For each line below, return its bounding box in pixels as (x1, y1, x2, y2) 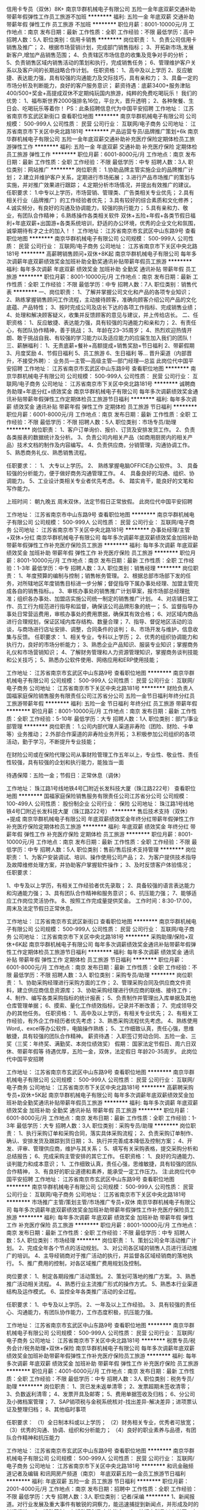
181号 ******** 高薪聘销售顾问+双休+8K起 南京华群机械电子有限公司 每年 (6, 250, 192, 257)
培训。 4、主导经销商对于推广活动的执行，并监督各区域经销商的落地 (16, 1252, 188, 1259)
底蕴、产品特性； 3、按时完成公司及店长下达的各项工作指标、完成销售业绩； (6, 303, 198, 311)
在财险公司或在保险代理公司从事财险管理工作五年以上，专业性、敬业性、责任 (6, 751, 199, 758)
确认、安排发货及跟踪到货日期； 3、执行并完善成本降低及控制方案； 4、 (6, 1137, 187, 1144)
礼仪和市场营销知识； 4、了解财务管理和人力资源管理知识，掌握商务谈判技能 (6, 649, 198, 656)
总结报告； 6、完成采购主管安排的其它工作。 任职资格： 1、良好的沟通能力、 (6, 1153, 198, 1159)
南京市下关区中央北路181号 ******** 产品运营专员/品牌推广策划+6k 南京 (16, 128, 199, 135)
